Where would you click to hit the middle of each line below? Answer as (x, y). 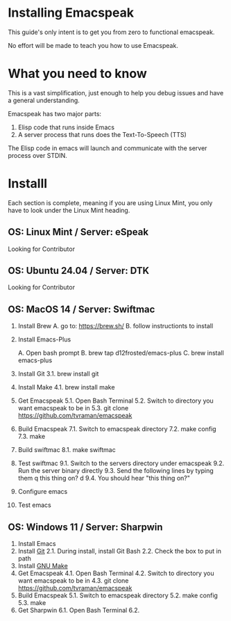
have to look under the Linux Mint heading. (69, 210)
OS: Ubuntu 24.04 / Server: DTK (79, 271)
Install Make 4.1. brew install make (66, 387)
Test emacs (34, 505)
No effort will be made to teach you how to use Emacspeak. (93, 45)
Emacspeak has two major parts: (55, 113)
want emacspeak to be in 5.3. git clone (73, 408)
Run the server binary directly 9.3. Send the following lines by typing (115, 471)
